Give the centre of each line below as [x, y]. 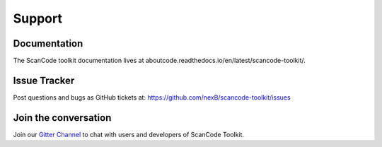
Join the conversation [62, 118]
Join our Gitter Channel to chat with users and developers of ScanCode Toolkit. [128, 134]
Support [38, 18]
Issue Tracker [44, 80]
